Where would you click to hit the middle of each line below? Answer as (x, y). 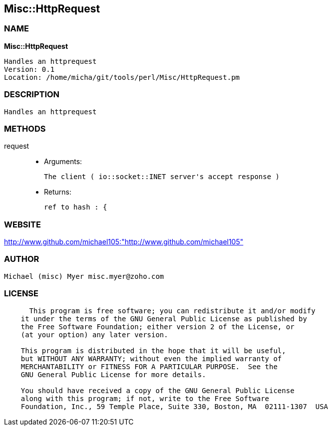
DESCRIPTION (32, 95)
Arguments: (63, 162)
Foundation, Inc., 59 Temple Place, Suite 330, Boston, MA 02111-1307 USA (174, 406)
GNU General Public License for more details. (113, 374)
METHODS (25, 128)
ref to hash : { (76, 207)
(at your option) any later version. (94, 334)
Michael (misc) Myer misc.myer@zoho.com (84, 276)
